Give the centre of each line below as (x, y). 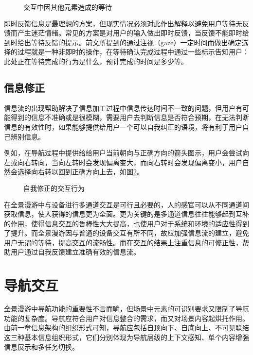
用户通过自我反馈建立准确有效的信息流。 (75, 252)
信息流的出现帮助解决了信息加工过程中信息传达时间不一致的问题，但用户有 (123, 108)
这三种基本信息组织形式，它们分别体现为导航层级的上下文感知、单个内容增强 (126, 337)
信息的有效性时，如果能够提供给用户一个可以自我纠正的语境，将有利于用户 (123, 127)
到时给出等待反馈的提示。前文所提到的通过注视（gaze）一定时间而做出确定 (123, 42)
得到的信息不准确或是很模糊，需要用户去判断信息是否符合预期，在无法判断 (130, 117)
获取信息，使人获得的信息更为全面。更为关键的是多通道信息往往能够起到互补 (126, 214)
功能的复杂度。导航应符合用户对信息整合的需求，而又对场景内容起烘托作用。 (126, 318)
